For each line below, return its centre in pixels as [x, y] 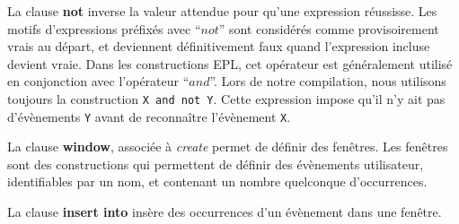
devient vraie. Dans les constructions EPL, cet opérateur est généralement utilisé [230, 63]
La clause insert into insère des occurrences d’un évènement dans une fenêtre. [225, 212]
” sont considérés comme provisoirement [329, 28]
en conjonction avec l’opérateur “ [98, 81]
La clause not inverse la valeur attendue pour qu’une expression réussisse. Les [222, 11]
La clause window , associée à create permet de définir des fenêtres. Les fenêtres [228, 146]
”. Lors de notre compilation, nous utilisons [328, 81]
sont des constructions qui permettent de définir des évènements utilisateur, [216, 164]
